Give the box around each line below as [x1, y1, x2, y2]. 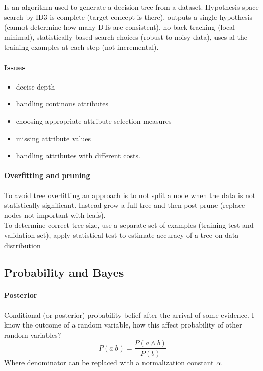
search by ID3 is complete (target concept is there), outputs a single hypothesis [4, 11, 253, 22]
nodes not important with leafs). [4, 209, 106, 220]
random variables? [4, 329, 61, 340]
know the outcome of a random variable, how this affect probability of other [4, 319, 242, 330]
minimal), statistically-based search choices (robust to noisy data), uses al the [4, 31, 247, 42]
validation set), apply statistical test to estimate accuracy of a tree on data [4, 229, 239, 240]
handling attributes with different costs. [16, 150, 140, 161]
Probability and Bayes [4, 265, 124, 280]
